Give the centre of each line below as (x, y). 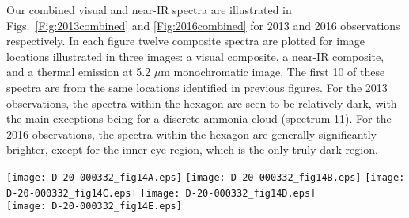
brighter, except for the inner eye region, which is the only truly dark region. (192, 149)
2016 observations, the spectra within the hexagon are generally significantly (191, 134)
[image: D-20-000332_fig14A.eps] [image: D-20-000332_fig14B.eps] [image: (206, 177)
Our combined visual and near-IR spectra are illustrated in (149, 10)
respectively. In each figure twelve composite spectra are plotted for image (186, 41)
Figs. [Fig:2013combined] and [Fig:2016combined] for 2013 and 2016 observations (203, 25)
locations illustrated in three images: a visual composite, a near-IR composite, (195, 56)
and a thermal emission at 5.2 (79, 72)
